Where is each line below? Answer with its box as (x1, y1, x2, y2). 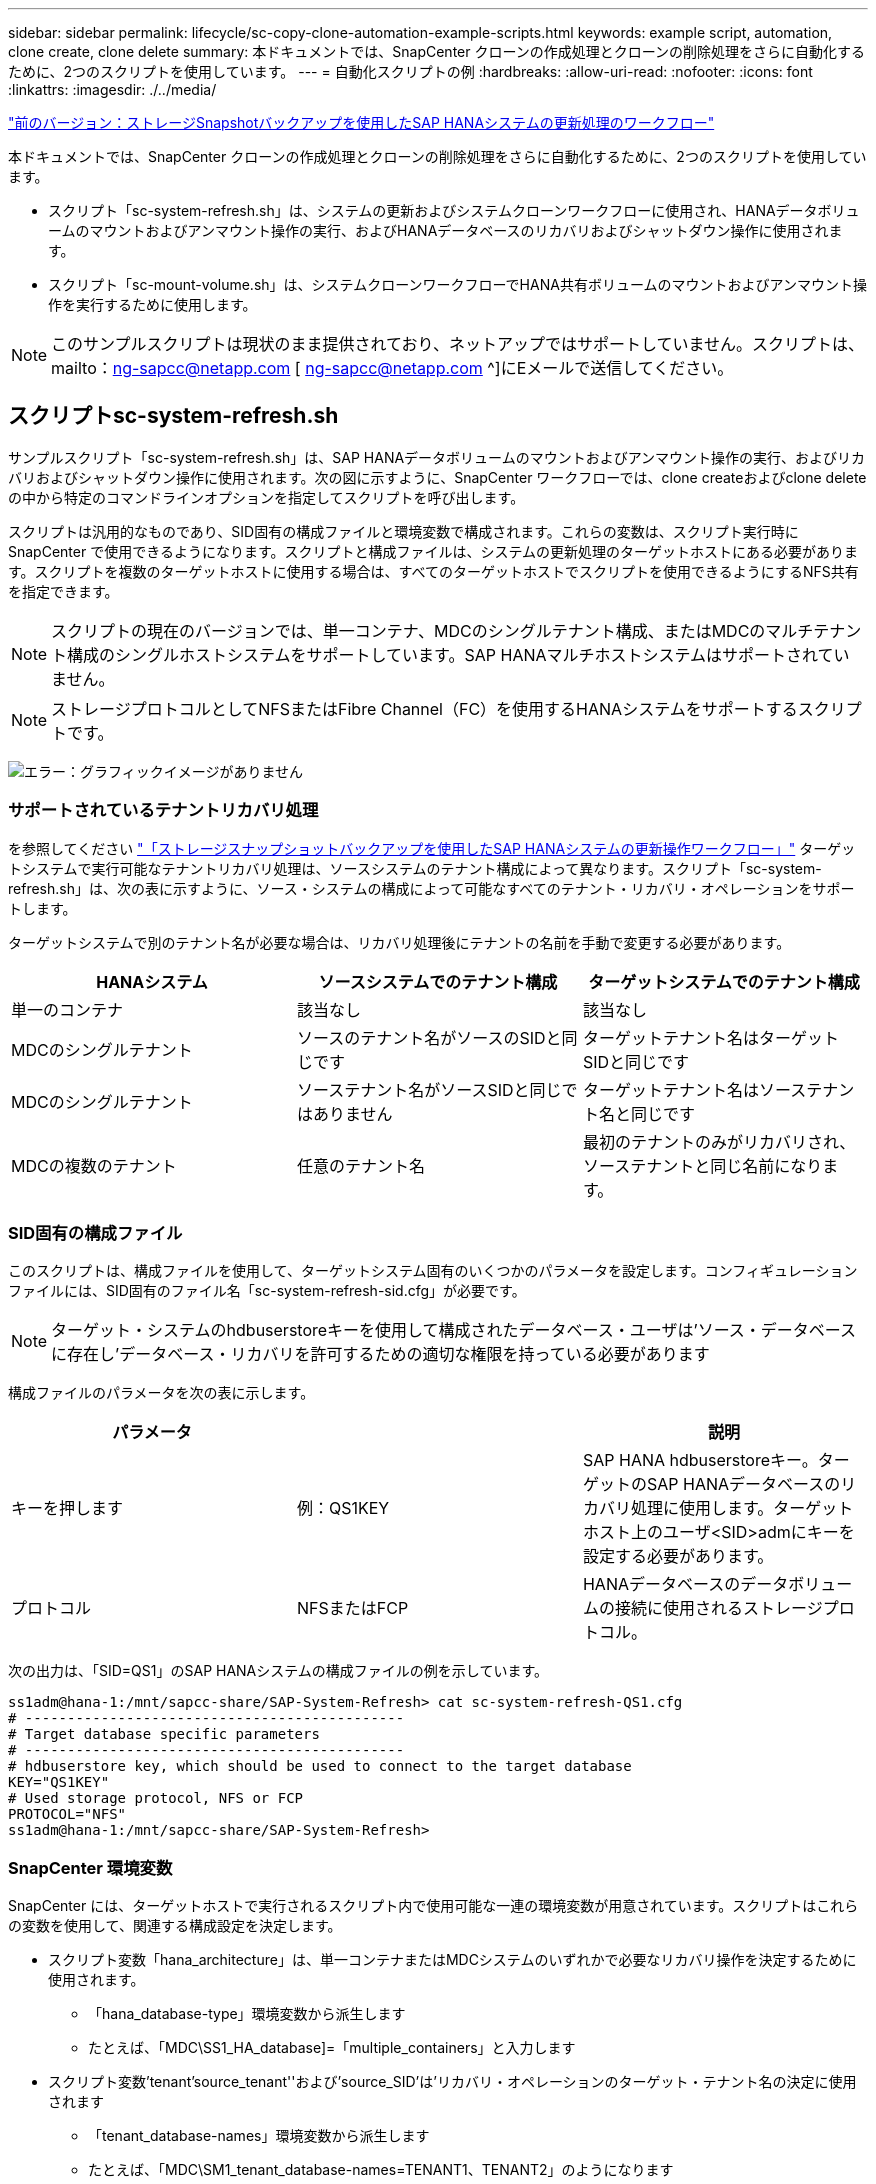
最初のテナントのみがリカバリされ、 (582, 1131, 856, 1152)
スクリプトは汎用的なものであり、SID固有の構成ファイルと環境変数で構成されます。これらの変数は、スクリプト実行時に (8, 522, 799, 540)
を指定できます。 (8, 582, 119, 600)
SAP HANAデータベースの (646, 1474, 841, 1495)
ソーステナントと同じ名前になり (582, 1155, 823, 1176)
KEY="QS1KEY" (8, 1774, 110, 1791)
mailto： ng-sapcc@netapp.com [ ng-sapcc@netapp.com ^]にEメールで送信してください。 (51, 358, 734, 378)
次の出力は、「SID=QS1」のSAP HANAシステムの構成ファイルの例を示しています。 (8, 1662, 549, 1680)
